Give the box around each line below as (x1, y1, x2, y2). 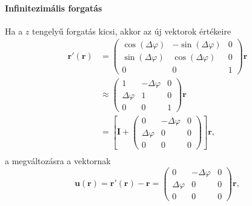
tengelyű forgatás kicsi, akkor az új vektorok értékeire (32, 24, 231, 37)
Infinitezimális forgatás (5, 1, 102, 14)
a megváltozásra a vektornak (5, 154, 111, 167)
